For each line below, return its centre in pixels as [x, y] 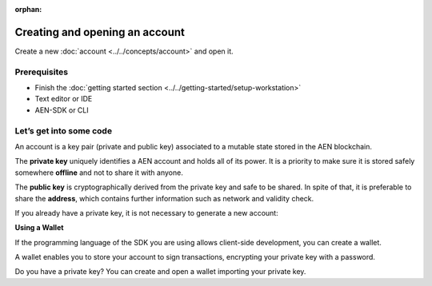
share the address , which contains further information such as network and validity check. [164, 198]
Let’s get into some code [63, 130]
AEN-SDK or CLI [62, 110]
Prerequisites [41, 72]
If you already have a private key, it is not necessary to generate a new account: [147, 213]
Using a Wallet [39, 228]
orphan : [28, 9]
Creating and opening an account [100, 32]
